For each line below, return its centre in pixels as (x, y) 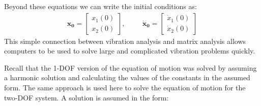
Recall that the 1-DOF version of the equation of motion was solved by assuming (130, 67)
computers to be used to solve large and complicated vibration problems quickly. (130, 51)
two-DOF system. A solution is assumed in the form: (86, 97)
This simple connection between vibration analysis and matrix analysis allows (125, 41)
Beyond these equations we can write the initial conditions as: (100, 6)
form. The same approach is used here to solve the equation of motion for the (125, 87)
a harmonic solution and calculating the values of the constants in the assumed (127, 77)
